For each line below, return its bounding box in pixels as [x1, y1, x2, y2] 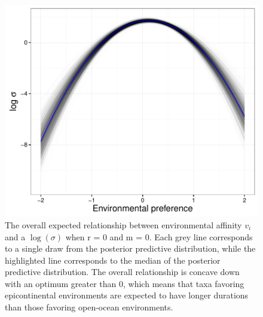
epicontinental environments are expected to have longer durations [5, 289, 249, 301]
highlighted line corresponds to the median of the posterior [5, 253, 221, 266]
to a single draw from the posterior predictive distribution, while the [5, 242, 256, 255]
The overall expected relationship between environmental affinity [5, 218, 242, 231]
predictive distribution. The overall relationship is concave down [5, 265, 240, 278]
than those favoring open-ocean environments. [5, 301, 173, 313]
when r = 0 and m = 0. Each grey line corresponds [65, 230, 253, 243]
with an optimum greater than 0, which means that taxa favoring [5, 277, 244, 289]
